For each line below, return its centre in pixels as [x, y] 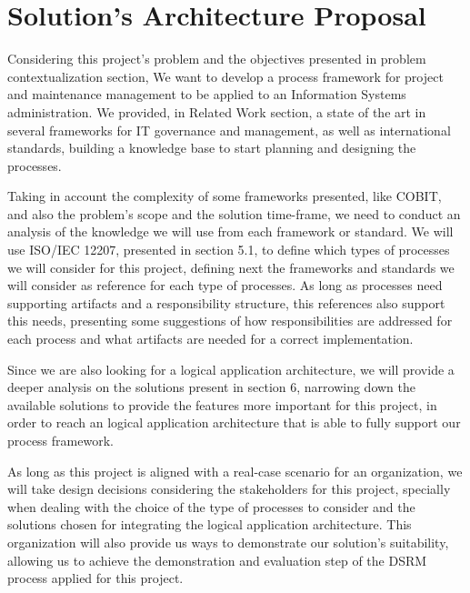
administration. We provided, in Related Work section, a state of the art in [217, 111]
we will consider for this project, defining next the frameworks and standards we [231, 267]
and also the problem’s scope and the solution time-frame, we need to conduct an [234, 213]
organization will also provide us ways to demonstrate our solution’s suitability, [228, 542]
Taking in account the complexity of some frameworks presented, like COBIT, [225, 196]
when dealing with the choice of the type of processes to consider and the [211, 506]
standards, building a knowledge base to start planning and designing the [212, 148]
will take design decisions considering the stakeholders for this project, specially [229, 489]
